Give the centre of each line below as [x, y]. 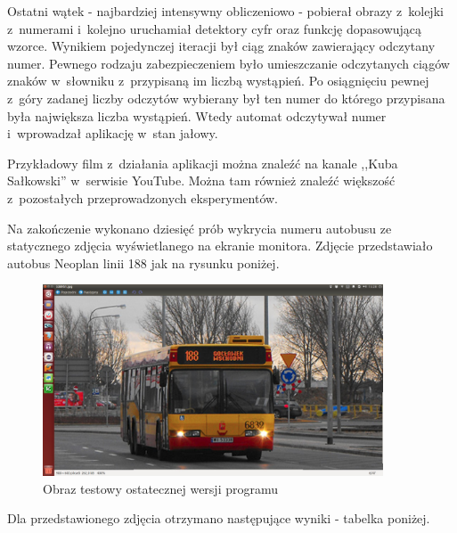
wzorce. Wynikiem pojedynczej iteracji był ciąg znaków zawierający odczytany [221, 46]
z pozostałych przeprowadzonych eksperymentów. [143, 197]
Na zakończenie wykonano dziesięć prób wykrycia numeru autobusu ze [200, 228]
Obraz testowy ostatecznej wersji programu [161, 488]
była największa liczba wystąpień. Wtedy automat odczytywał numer [197, 115]
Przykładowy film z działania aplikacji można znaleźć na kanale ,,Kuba [203, 163]
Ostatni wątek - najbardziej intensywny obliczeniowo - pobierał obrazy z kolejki [225, 11]
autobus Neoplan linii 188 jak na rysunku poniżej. [143, 262]
